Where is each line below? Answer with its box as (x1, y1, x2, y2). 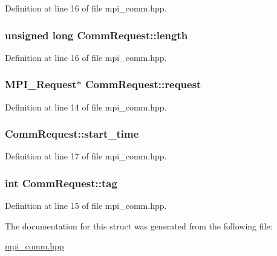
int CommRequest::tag (5, 175, 117, 190)
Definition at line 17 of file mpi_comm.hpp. (5, 150, 167, 162)
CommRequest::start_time (5, 126, 139, 141)
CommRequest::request (85, 77, 201, 92)
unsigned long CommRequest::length (5, 27, 188, 42)
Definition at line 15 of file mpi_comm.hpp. (5, 199, 167, 212)
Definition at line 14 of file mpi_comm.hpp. (5, 100, 167, 113)
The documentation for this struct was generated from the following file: (5, 219, 273, 232)
